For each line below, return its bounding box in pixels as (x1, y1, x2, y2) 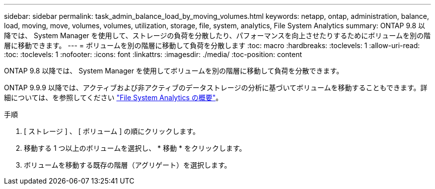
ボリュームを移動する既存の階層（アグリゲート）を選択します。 (24, 161, 231, 169)
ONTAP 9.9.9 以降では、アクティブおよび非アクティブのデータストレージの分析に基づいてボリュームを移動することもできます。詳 (4, 83, 428, 92)
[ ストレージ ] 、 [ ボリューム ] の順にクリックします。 (24, 127, 200, 135)
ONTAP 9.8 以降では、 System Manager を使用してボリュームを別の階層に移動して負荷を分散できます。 (4, 66, 344, 75)
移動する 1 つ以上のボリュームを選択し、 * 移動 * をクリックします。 (24, 144, 246, 152)
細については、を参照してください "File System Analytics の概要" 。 (4, 93, 223, 102)
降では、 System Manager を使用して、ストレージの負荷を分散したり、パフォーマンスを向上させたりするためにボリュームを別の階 (4, 31, 431, 40)
